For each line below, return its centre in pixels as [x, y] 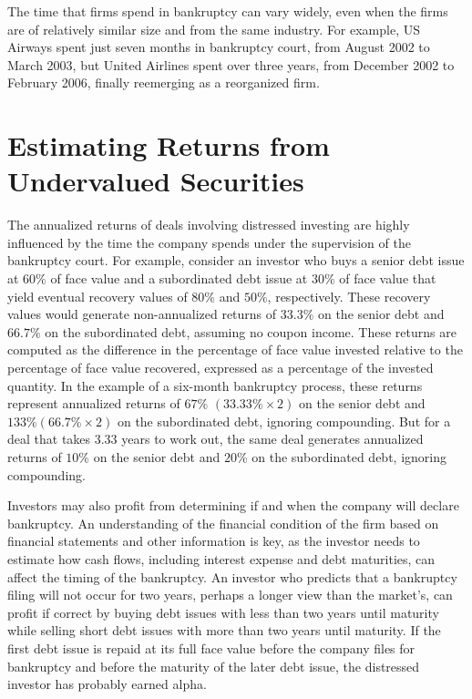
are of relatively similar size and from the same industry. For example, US [214, 29]
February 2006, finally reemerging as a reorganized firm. [164, 82]
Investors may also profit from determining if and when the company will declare [233, 505]
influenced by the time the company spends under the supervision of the [209, 242]
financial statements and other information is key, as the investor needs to [214, 541]
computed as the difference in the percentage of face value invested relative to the [235, 349]
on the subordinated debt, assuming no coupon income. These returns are [251, 331]
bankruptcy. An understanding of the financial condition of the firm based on [223, 523]
